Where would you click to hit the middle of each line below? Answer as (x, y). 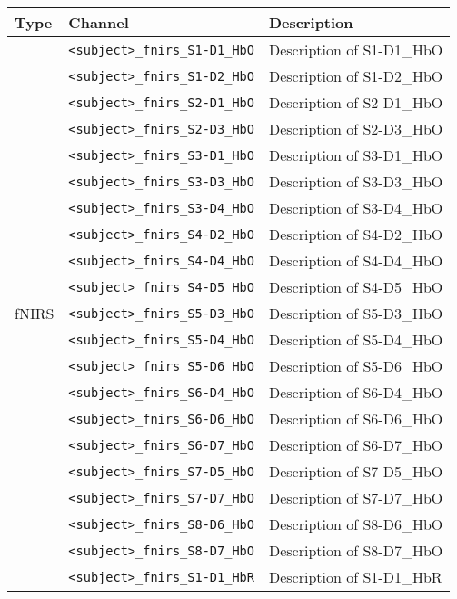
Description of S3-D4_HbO (356, 208)
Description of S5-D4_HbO (356, 339)
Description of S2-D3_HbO (356, 129)
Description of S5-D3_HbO (356, 313)
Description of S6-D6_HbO (356, 419)
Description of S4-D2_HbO (356, 234)
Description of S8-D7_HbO (356, 550)
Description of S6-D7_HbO (356, 445)
